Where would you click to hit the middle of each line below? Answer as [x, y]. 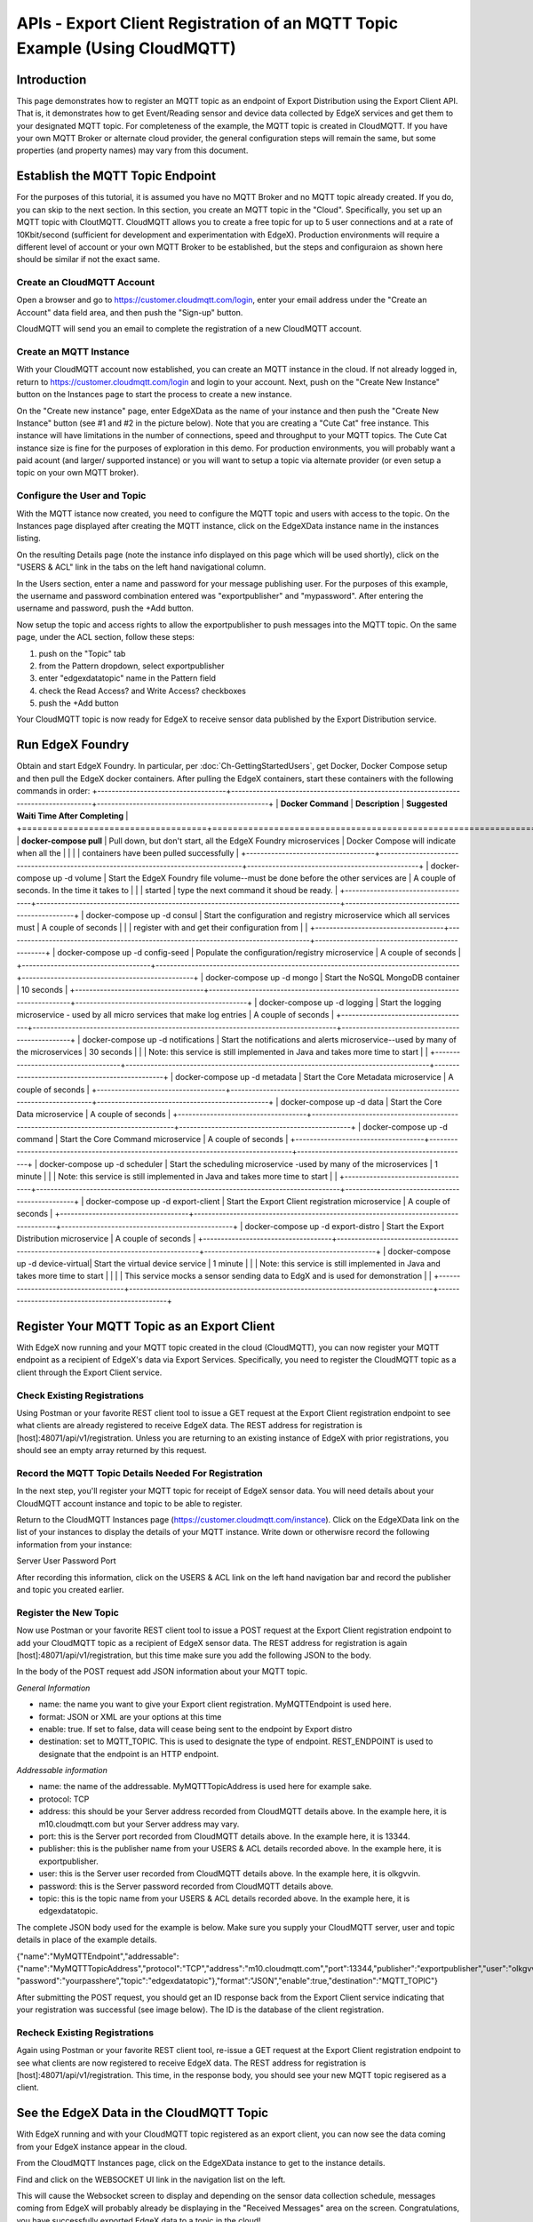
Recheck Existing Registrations [85, 2033]
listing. [29, 539]
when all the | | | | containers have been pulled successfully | [128, 853]
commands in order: [53, 791]
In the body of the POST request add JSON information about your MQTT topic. [162, 1672]
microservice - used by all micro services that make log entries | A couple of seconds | [175, 1015]
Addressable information [62, 1770]
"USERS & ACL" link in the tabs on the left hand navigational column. [141, 567]
